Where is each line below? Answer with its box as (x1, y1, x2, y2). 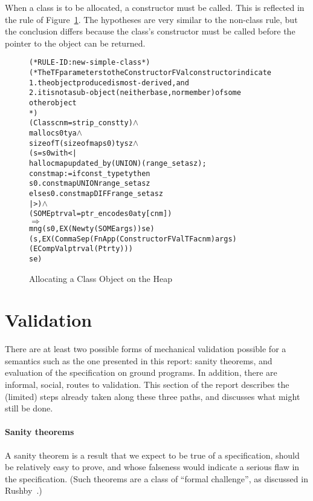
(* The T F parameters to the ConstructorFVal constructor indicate (29, 68, 271, 77)
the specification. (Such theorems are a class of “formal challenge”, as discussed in (5, 472, 308, 485)
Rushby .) (5, 484, 42, 497)
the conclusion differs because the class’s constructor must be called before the (5, 25, 295, 38)
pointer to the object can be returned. (5, 36, 146, 49)
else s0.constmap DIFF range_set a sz (29, 189, 163, 198)
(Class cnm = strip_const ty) (29, 119, 133, 128)
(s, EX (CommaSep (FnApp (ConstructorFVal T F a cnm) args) (29, 234, 237, 243)
